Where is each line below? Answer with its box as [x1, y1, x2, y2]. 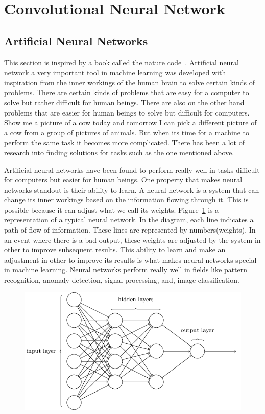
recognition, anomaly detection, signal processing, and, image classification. [4, 274, 239, 285]
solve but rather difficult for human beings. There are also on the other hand [4, 97, 245, 107]
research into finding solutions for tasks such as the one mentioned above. [4, 147, 234, 157]
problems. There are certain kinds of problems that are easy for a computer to [4, 87, 249, 98]
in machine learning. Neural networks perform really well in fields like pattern [4, 264, 248, 275]
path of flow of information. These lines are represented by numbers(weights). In [4, 224, 256, 235]
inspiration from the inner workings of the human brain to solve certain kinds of [4, 77, 255, 87]
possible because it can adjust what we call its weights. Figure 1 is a [4, 204, 219, 215]
